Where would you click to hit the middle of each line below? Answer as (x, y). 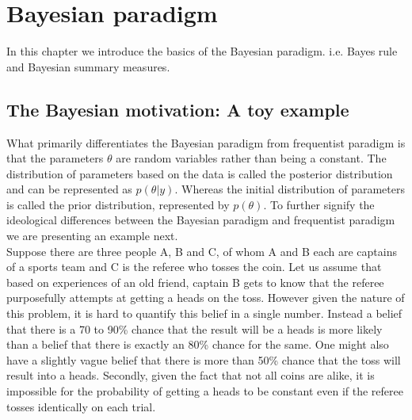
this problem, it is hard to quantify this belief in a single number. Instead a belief (204, 313)
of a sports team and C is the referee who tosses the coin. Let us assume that (194, 267)
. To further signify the (319, 204)
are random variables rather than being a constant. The (251, 158)
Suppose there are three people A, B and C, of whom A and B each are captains (202, 251)
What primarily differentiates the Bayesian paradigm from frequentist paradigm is (206, 142)
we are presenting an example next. (92, 236)
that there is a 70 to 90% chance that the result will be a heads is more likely (195, 328)
